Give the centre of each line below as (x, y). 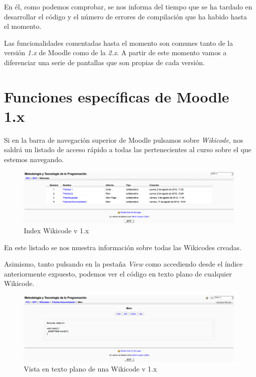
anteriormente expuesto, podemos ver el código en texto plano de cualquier (118, 273)
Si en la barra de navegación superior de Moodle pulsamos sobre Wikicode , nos (124, 140)
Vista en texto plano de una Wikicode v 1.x (91, 369)
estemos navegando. (34, 159)
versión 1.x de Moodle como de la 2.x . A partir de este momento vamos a (115, 52)
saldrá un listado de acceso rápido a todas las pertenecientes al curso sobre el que (128, 149)
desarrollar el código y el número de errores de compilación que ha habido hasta (126, 16)
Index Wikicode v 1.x (57, 230)
